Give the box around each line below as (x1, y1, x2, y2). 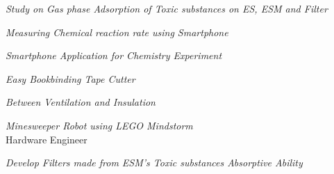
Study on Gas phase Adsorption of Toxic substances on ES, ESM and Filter (6, 1, 328, 15)
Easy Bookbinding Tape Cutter (6, 71, 135, 86)
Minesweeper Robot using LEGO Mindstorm (6, 118, 193, 132)
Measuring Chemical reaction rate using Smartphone (6, 24, 228, 39)
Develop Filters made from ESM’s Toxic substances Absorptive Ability (6, 155, 303, 170)
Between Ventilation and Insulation (6, 95, 156, 109)
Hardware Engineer (6, 132, 87, 146)
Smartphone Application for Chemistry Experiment (6, 48, 222, 63)
